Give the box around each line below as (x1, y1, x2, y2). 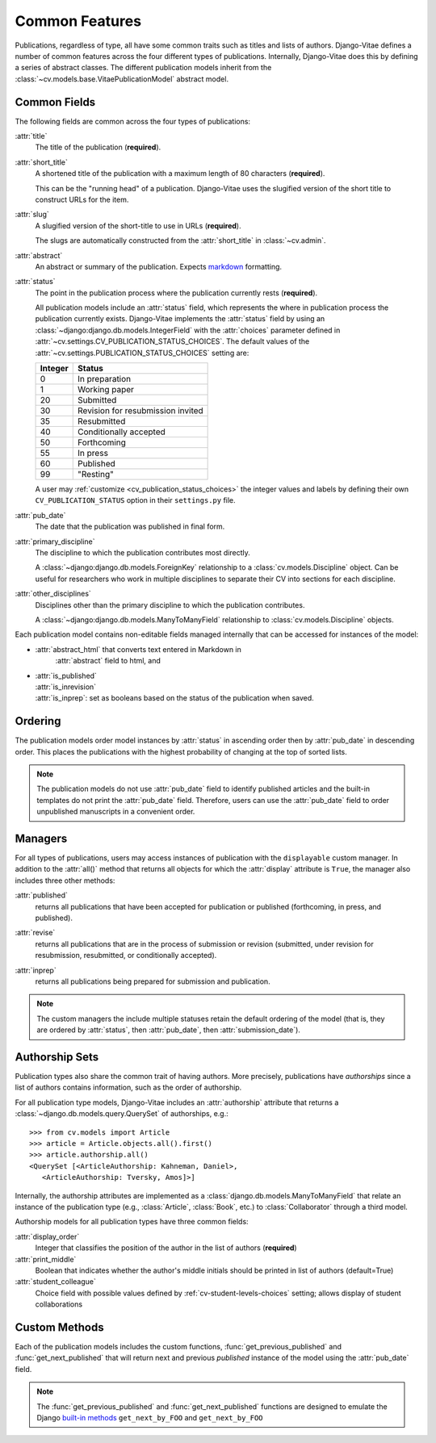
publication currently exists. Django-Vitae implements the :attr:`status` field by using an (35, 314, 325, 324)
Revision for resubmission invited (78, 405, 203, 416)
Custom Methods (15, 1320, 104, 1334)
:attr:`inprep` (15, 965, 57, 975)
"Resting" (78, 469, 115, 480)
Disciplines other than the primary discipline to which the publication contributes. (35, 600, 305, 609)
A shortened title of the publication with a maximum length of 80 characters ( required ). (35, 169, 325, 178)
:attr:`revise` (15, 928, 56, 938)
